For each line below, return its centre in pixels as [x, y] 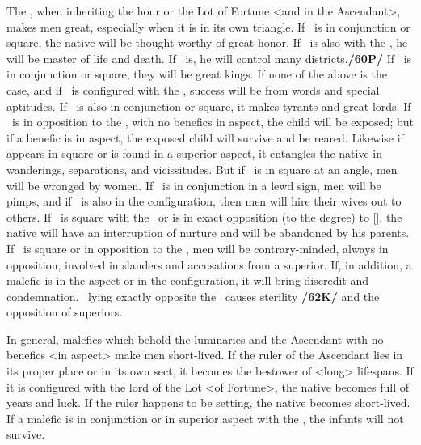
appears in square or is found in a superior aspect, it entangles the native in [195, 153]
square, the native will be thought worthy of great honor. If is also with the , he [207, 42]
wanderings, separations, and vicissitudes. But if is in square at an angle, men [202, 169]
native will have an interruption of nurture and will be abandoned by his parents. [208, 233]
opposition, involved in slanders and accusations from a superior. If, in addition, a [209, 264]
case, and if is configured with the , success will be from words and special [193, 89]
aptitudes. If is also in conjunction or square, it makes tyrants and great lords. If [209, 106]
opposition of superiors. [65, 312]
